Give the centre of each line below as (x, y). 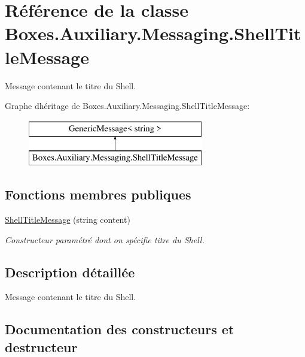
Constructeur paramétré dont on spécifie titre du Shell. (105, 239)
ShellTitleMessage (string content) (68, 220)
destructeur (41, 347)
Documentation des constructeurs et (120, 329)
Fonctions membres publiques (98, 194)
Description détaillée (70, 272)
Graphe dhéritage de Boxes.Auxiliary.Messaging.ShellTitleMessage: (127, 106)
